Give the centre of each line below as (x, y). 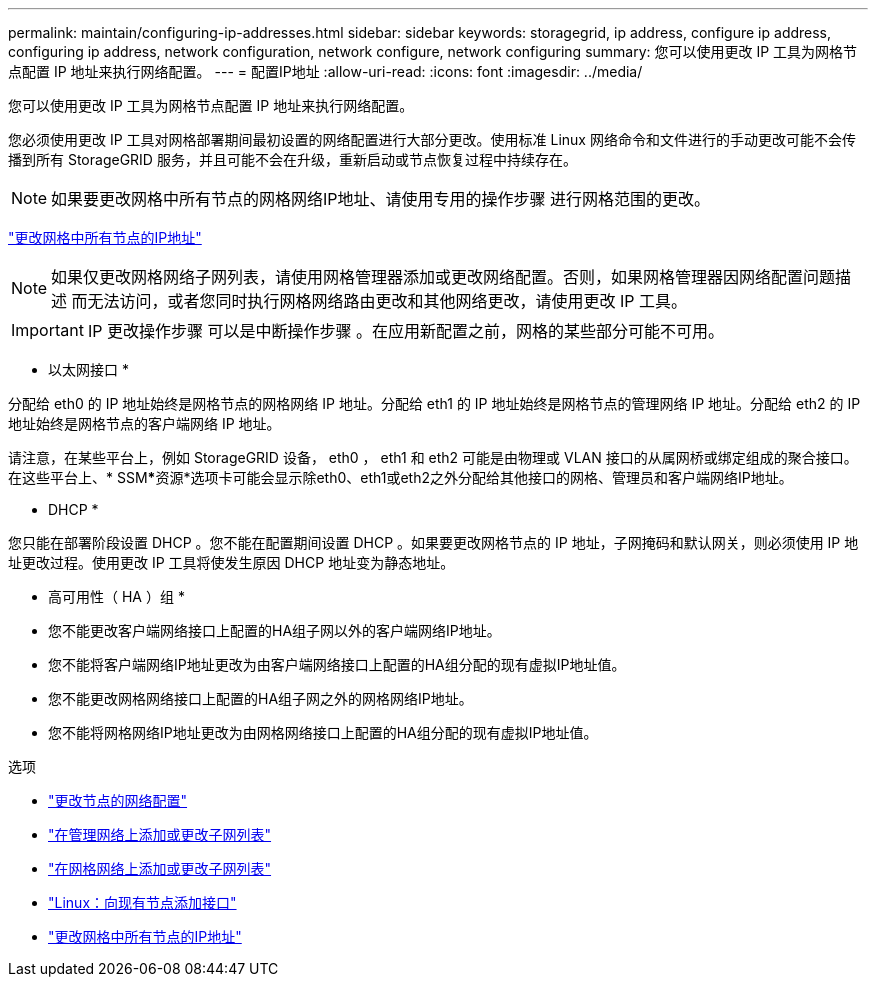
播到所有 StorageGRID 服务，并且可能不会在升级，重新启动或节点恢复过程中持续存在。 (292, 159)
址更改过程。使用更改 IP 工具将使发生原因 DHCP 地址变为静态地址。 (231, 562)
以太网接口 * (88, 369)
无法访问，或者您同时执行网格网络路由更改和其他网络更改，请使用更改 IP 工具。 (387, 301)
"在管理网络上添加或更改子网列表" (160, 834)
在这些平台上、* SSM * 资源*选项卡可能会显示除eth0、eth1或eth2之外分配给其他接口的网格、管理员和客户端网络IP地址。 (400, 477)
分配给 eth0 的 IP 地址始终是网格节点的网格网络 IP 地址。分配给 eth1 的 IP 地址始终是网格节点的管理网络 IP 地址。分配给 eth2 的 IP (434, 403)
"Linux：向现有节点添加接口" (142, 902)
